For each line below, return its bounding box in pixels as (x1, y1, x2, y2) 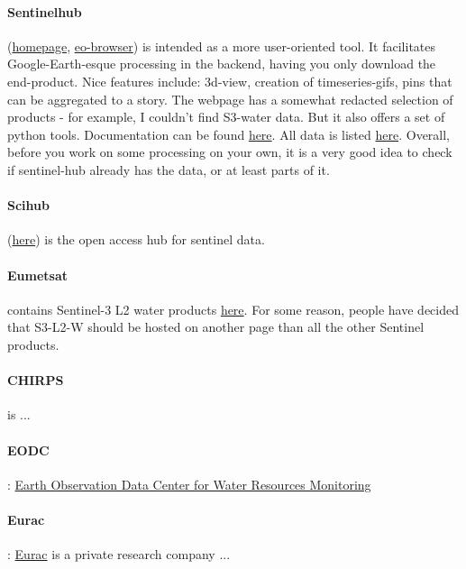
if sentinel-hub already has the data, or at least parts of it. (7, 160, 330, 179)
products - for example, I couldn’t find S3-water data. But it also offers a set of (7, 107, 445, 126)
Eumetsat (7, 265, 69, 284)
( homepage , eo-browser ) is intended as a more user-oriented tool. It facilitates (7, 36, 436, 55)
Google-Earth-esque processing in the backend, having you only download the (7, 54, 436, 73)
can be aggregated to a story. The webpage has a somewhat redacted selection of (7, 89, 453, 108)
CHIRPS (7, 371, 64, 390)
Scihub (7, 196, 50, 215)
